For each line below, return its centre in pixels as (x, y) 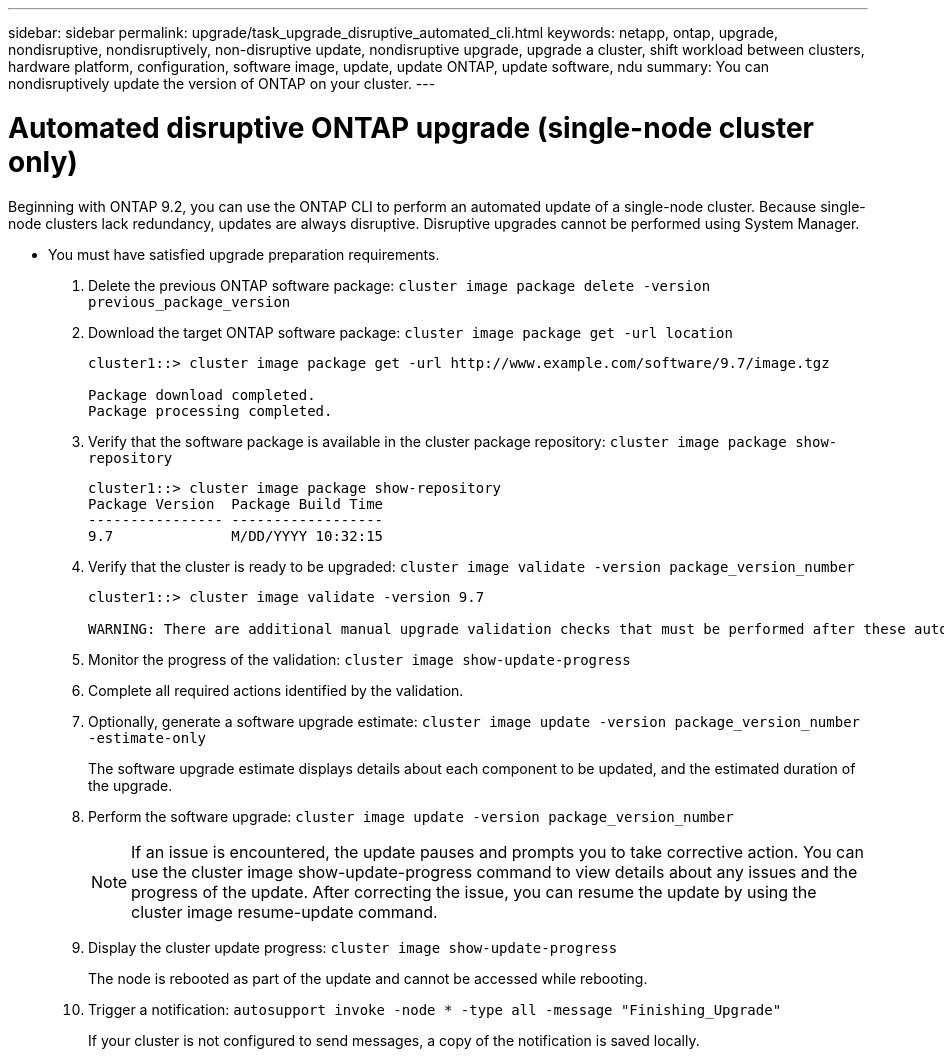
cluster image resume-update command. (284, 911)
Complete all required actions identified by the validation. (276, 690)
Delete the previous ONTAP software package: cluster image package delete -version (399, 285)
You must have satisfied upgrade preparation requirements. (244, 254)
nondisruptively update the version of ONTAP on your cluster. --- (222, 83)
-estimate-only (147, 737)
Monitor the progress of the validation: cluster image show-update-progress (359, 659)
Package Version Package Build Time (236, 503)
